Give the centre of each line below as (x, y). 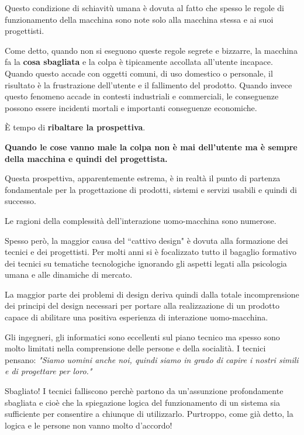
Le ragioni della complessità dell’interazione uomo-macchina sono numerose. (141, 220)
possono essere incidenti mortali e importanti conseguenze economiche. (131, 107)
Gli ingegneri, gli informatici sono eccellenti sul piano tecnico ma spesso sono (142, 336)
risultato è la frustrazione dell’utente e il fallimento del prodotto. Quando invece (148, 84)
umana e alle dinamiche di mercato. (69, 275)
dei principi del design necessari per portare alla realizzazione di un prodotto (142, 305)
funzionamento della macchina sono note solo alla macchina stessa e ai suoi (139, 19)
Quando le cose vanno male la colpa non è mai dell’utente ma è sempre (151, 146)
